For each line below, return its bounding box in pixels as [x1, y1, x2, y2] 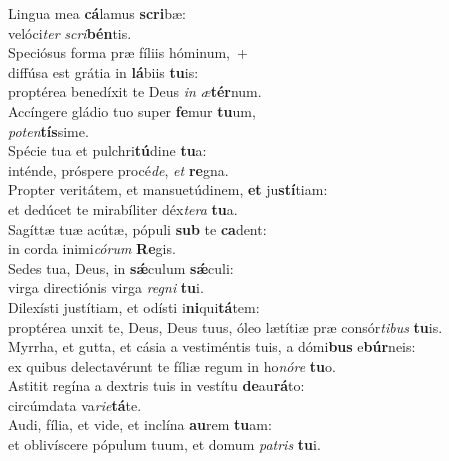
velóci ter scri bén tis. [8, 22, 132, 43]
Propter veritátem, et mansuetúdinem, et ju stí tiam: [8, 179, 328, 200]
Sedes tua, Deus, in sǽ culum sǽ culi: [8, 257, 234, 278]
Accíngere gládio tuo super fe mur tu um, [8, 100, 256, 121]
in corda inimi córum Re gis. [8, 238, 176, 259]
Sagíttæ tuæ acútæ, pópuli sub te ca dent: [8, 218, 267, 239]
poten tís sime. [8, 120, 89, 141]
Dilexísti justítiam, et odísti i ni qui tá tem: [8, 296, 260, 317]
